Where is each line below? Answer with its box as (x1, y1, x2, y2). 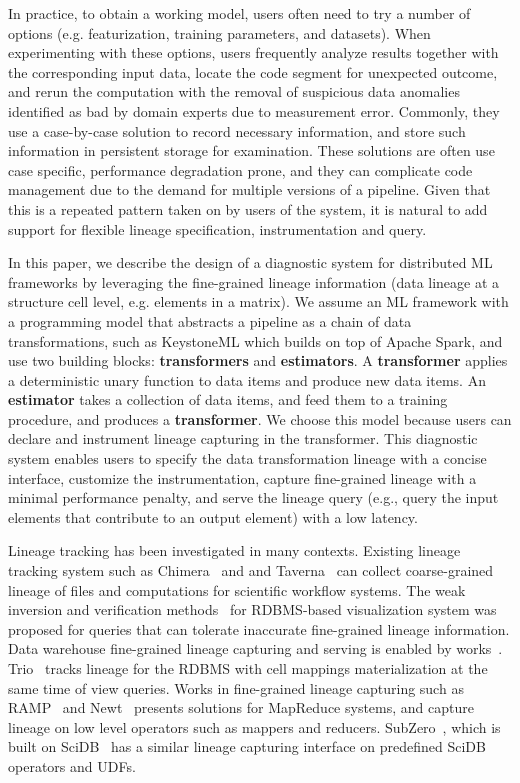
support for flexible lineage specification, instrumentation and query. (8, 218, 427, 239)
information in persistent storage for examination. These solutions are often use (8, 140, 495, 161)
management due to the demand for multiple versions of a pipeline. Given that (8, 179, 491, 200)
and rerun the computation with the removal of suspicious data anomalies (8, 81, 460, 102)
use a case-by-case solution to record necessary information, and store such (8, 120, 466, 141)
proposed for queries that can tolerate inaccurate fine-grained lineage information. (8, 618, 510, 639)
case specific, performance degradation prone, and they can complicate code (8, 159, 473, 180)
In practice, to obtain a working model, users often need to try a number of (8, 3, 471, 23)
